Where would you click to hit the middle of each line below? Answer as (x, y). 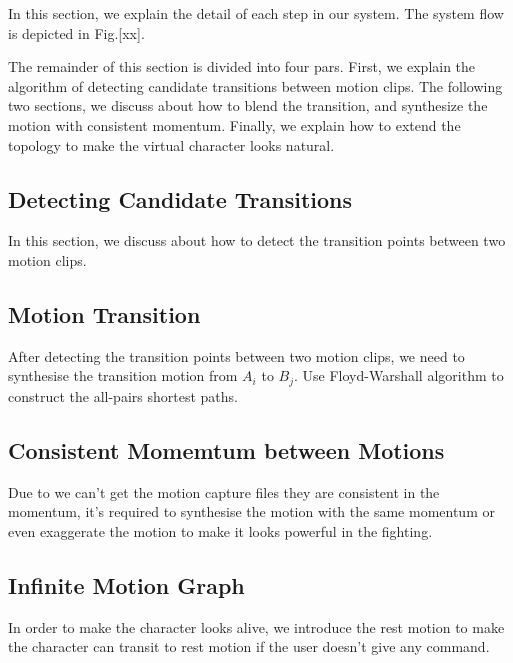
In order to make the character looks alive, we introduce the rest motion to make (256, 626)
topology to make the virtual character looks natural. (171, 144)
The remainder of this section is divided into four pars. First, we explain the (242, 66)
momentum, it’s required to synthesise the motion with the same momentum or (251, 511)
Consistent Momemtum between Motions (226, 449)
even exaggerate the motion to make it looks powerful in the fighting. (220, 530)
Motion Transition (104, 313)
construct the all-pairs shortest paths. (123, 395)
